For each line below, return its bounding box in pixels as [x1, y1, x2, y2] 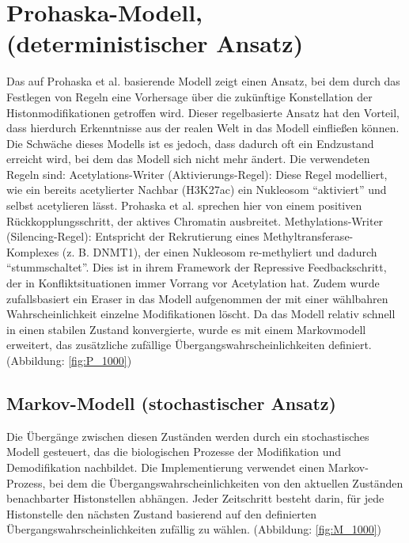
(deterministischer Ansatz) [6, 27, 304, 59]
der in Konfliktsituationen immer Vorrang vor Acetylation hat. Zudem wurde [6, 275, 380, 291]
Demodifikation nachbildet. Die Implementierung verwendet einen [6, 458, 325, 475]
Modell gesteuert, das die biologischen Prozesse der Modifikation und [6, 443, 342, 460]
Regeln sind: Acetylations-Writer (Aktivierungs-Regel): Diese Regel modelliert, [6, 165, 388, 182]
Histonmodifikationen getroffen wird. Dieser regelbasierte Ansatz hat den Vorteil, [6, 104, 400, 120]
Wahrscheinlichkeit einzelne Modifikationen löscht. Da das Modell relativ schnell [6, 306, 396, 322]
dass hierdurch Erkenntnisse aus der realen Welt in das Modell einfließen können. [6, 120, 400, 136]
